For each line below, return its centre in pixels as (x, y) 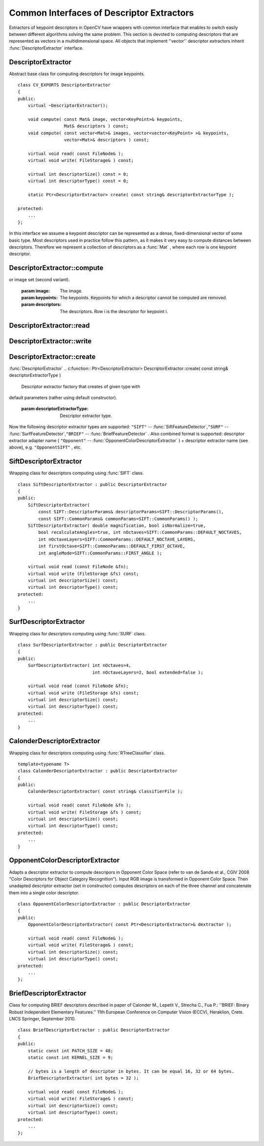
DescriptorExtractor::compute (56, 268)
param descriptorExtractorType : (55, 409)
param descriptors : (41, 305)
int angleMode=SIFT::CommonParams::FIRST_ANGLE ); (100, 553)
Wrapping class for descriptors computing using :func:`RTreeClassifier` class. (87, 753)
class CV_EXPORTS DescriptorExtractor (64, 85)
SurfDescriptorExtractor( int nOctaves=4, (79, 665)
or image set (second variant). (40, 280)
